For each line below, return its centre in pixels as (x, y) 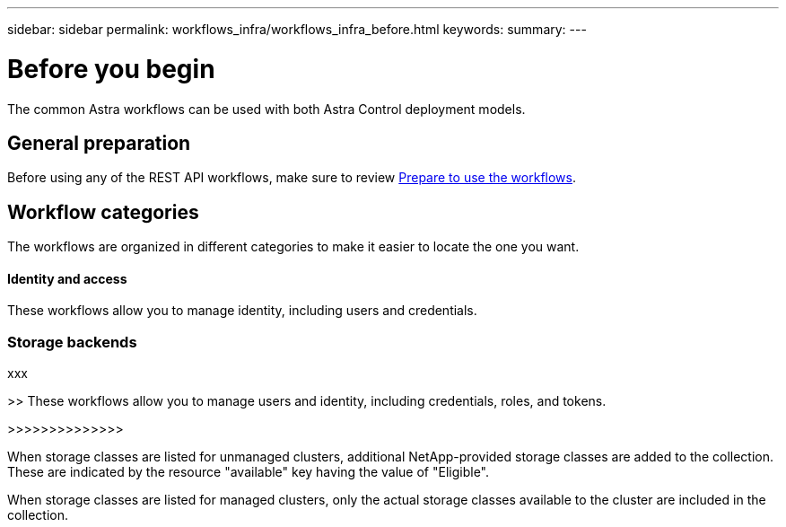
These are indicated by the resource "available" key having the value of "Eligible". (248, 472)
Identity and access (67, 278)
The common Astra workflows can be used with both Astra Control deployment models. (266, 109)
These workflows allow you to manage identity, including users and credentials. (242, 311)
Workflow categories (103, 212)
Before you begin (111, 69)
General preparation (99, 143)
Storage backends (72, 342)
